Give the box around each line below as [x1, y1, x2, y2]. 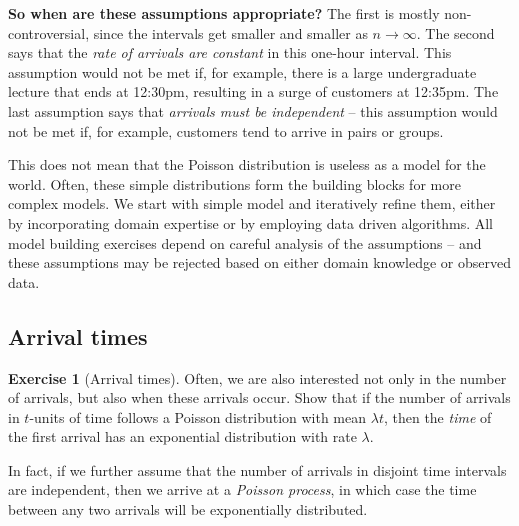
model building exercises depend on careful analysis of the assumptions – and [8, 232, 482, 253]
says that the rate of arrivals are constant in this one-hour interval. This [8, 42, 452, 63]
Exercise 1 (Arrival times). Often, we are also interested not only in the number [8, 367, 507, 388]
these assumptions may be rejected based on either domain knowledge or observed [8, 252, 512, 273]
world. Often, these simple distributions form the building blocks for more [8, 173, 461, 194]
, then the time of [383, 406, 492, 427]
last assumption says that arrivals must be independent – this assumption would [8, 100, 498, 121]
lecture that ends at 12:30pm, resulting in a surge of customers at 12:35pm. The [8, 81, 499, 102]
